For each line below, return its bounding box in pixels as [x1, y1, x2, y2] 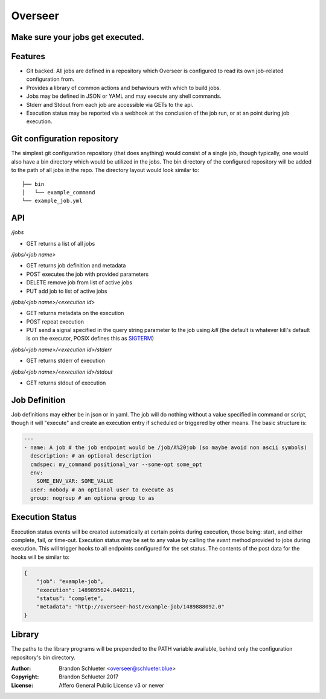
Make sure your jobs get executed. [11, 32, 145, 42]
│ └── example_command [22, 189, 95, 196]
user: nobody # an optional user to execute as [30, 486, 174, 493]
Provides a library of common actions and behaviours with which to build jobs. [26, 84, 222, 91]
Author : [11, 665, 31, 672]
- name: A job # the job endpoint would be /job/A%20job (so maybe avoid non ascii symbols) [24, 444, 307, 451]
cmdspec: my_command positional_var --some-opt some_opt [30, 461, 202, 468]
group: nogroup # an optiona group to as [30, 495, 155, 502]
